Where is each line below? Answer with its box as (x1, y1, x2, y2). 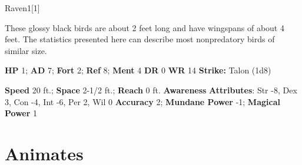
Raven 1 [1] (5, 2, 40, 14)
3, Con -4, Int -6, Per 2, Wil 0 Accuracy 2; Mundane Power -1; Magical (5, 95, 280, 107)
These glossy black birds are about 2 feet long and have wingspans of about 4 (5, 21, 284, 33)
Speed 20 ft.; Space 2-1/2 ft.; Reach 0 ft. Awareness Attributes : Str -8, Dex (5, 83, 297, 96)
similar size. (5, 44, 47, 56)
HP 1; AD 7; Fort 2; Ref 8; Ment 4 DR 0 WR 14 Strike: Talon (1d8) (5, 64, 271, 76)
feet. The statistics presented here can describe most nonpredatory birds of (5, 33, 275, 45)
